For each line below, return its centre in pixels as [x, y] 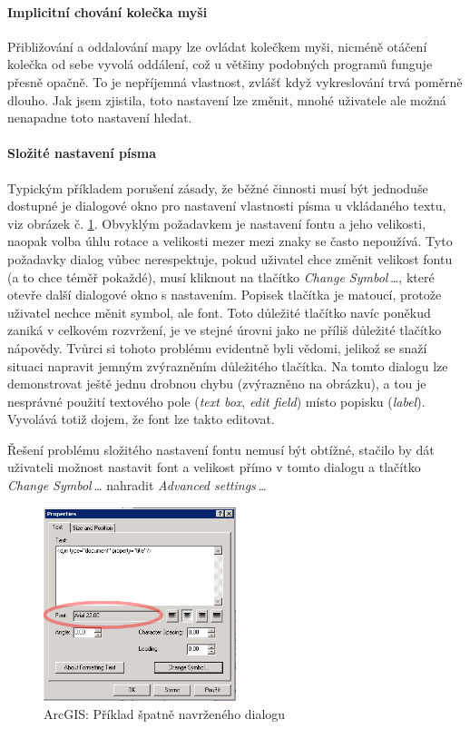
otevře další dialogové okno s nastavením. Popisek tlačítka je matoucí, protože [225, 295]
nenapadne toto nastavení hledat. [100, 118]
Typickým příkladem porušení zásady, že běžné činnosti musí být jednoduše [218, 187]
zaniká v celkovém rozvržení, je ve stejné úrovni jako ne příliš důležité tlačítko [225, 330]
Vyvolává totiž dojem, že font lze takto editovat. [141, 419]
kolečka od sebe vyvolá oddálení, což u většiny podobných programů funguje [220, 64]
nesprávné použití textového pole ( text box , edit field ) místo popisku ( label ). [216, 401]
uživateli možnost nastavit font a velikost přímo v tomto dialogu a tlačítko [214, 467]
